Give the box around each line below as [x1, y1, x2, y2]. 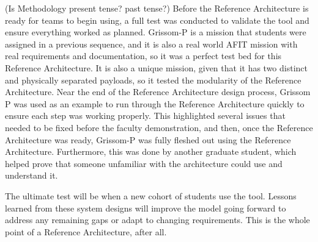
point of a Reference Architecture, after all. [5, 225, 167, 238]
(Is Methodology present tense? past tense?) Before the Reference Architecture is [5, 2, 309, 14]
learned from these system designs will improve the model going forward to [5, 201, 286, 214]
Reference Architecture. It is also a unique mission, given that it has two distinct [5, 61, 308, 74]
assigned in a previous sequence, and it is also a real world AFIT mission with [5, 37, 298, 50]
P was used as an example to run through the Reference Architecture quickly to [5, 97, 305, 110]
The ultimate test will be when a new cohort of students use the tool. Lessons [5, 189, 297, 202]
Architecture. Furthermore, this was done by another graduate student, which [5, 145, 297, 158]
